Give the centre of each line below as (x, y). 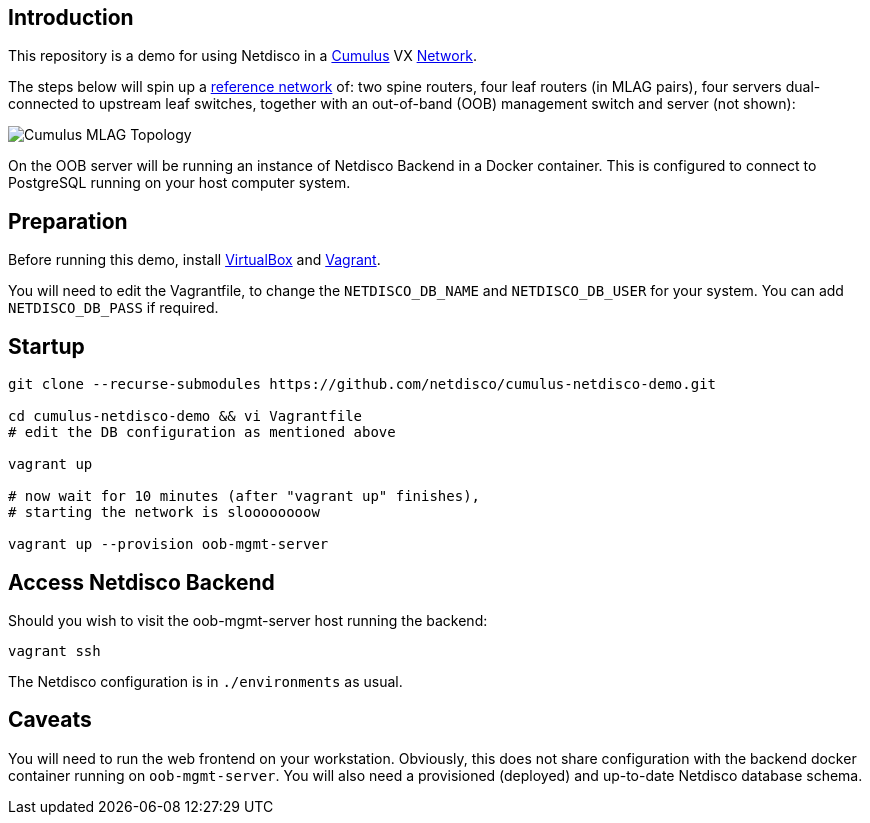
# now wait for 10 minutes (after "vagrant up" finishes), (244, 496)
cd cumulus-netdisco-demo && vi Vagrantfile (185, 416)
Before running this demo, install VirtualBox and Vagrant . (194, 260)
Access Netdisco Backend (141, 582)
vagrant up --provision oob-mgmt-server (168, 544)
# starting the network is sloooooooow (164, 512)
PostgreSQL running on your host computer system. (179, 183)
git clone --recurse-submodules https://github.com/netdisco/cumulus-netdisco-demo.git (362, 384)
